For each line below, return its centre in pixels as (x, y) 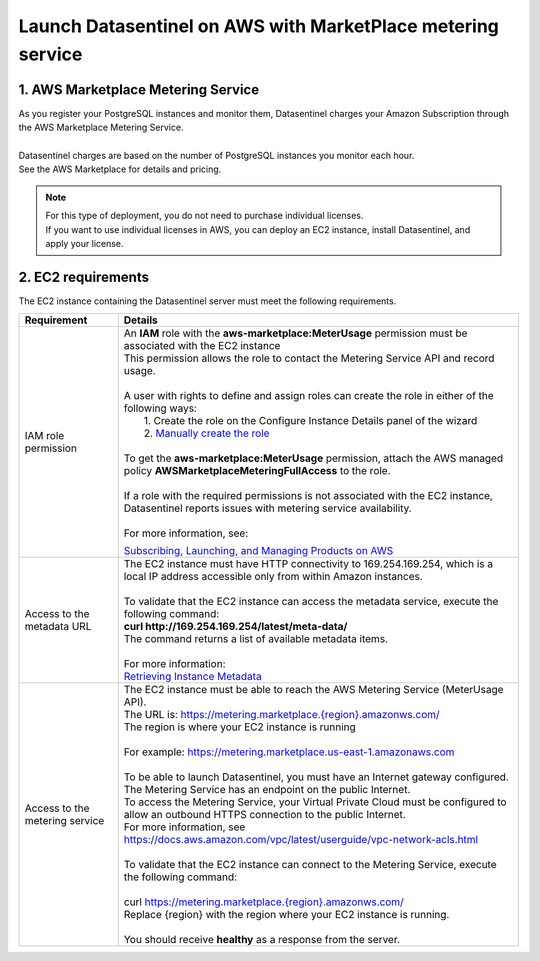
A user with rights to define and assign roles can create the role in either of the (308, 396)
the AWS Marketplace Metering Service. (101, 127)
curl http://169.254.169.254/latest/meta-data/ (235, 627)
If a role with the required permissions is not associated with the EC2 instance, (308, 496)
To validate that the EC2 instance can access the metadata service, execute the (311, 602)
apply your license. (84, 243)
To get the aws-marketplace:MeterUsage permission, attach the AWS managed (313, 458)
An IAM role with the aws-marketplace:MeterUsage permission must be (295, 333)
